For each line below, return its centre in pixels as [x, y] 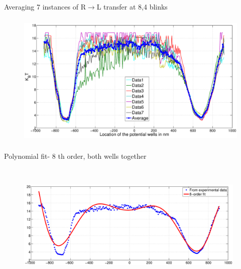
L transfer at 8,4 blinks [132, 7]
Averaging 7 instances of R [45, 7]
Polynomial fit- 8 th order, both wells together [75, 156]
